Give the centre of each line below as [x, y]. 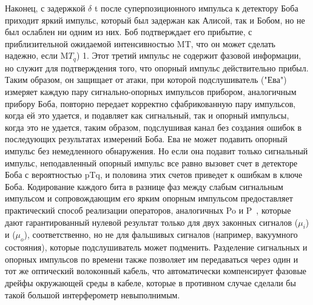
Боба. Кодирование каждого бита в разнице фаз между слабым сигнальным [144, 186]
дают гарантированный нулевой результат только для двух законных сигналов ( [152, 222]
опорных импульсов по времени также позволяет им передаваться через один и [152, 259]
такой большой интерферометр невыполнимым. [93, 294]
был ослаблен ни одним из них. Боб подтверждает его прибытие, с [129, 32]
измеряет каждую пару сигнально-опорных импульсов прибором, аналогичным [151, 92]
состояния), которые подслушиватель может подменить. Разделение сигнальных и [156, 247]
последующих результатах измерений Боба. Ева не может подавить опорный [146, 139]
